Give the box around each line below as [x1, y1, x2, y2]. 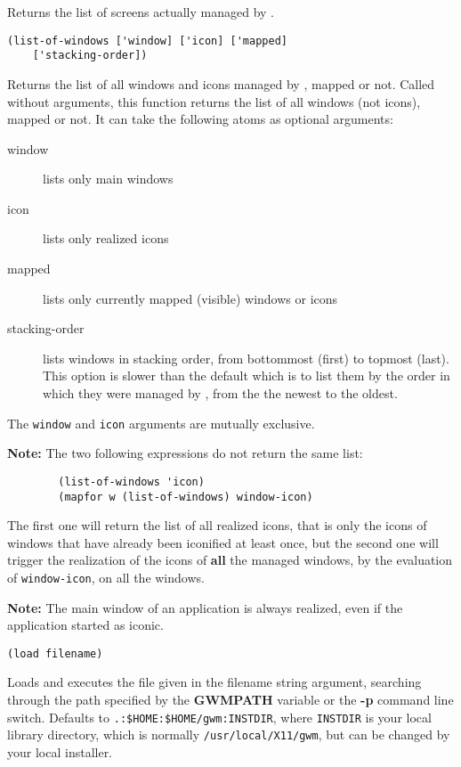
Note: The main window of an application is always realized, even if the [7, 598, 403, 616]
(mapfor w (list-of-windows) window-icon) [58, 490, 313, 503]
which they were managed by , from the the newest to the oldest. [43, 384, 398, 403]
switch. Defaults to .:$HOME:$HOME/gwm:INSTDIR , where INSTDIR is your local [7, 707, 432, 726]
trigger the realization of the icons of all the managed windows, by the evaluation [7, 551, 453, 569]
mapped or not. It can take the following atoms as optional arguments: [7, 110, 393, 128]
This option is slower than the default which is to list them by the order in [43, 366, 450, 385]
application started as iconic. [7, 616, 164, 634]
